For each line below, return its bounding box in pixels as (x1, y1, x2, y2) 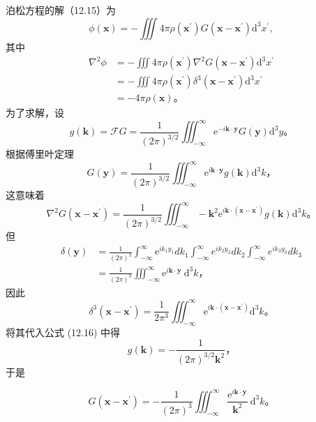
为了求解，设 (6, 105, 64, 120)
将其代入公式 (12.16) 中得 (6, 324, 121, 339)
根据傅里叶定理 (6, 146, 74, 161)
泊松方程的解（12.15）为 (6, 3, 116, 17)
